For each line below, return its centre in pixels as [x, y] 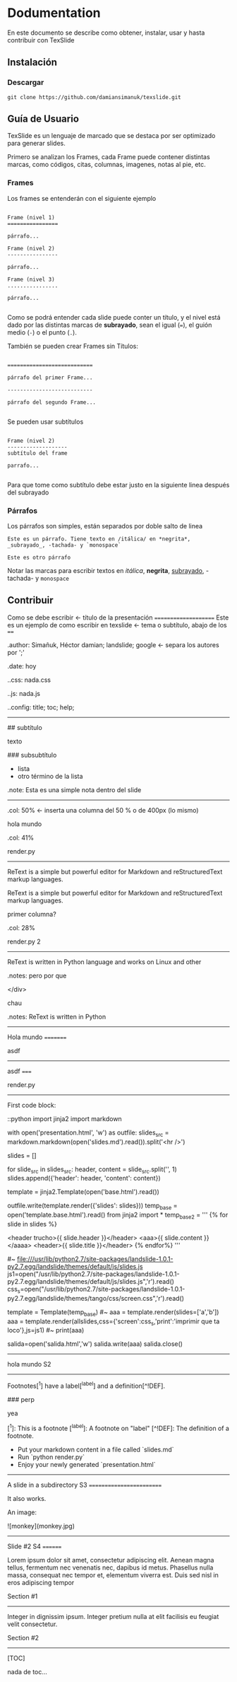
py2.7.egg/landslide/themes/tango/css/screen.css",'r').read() [96, 1298]
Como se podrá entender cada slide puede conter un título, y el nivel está [114, 317]
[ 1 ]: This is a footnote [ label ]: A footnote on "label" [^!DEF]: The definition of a [118, 1428]
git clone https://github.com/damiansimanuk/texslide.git [94, 97]
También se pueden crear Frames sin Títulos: [73, 346]
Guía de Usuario [43, 119]
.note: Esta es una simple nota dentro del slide [74, 789]
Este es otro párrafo [39, 558]
